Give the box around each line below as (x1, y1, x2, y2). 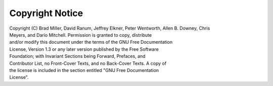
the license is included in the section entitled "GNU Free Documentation (9, 67, 159, 73)
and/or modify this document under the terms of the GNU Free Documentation (9, 39, 173, 45)
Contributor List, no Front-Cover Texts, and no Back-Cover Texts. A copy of (9, 60, 167, 66)
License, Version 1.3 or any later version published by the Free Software (9, 46, 159, 52)
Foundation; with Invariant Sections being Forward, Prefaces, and (9, 53, 146, 59)
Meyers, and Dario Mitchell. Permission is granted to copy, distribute (9, 32, 152, 38)
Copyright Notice (9, 8, 83, 19)
